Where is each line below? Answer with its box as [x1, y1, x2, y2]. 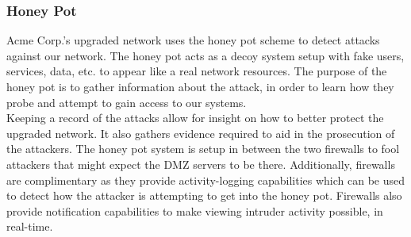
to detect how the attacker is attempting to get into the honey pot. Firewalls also [6, 187, 402, 204]
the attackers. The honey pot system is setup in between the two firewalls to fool [6, 140, 400, 157]
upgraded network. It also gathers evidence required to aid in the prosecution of [6, 124, 395, 141]
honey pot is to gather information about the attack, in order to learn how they [6, 78, 394, 94]
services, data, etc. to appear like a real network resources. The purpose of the [6, 63, 387, 79]
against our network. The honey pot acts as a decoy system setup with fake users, [6, 47, 405, 63]
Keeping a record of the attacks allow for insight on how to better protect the [6, 109, 384, 126]
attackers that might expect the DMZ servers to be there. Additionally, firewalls [6, 155, 395, 172]
